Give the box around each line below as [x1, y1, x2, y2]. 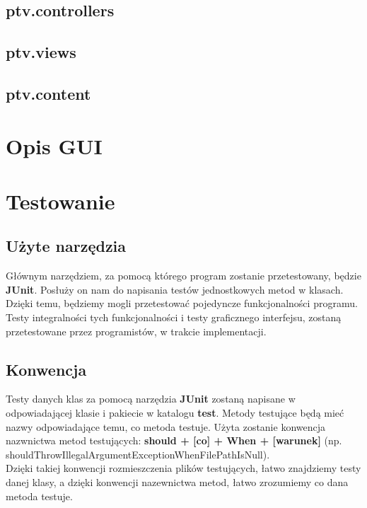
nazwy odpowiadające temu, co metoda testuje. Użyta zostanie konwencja [6, 419, 326, 434]
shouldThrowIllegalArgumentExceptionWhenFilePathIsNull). [6, 446, 270, 461]
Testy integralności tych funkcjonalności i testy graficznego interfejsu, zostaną [6, 310, 342, 325]
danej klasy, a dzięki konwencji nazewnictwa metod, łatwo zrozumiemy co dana [6, 475, 349, 490]
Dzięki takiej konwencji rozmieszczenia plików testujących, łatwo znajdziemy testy [6, 461, 361, 475]
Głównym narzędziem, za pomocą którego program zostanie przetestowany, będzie [6, 268, 361, 283]
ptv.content [6, 82, 91, 104]
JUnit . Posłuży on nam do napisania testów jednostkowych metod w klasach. [6, 282, 344, 296]
